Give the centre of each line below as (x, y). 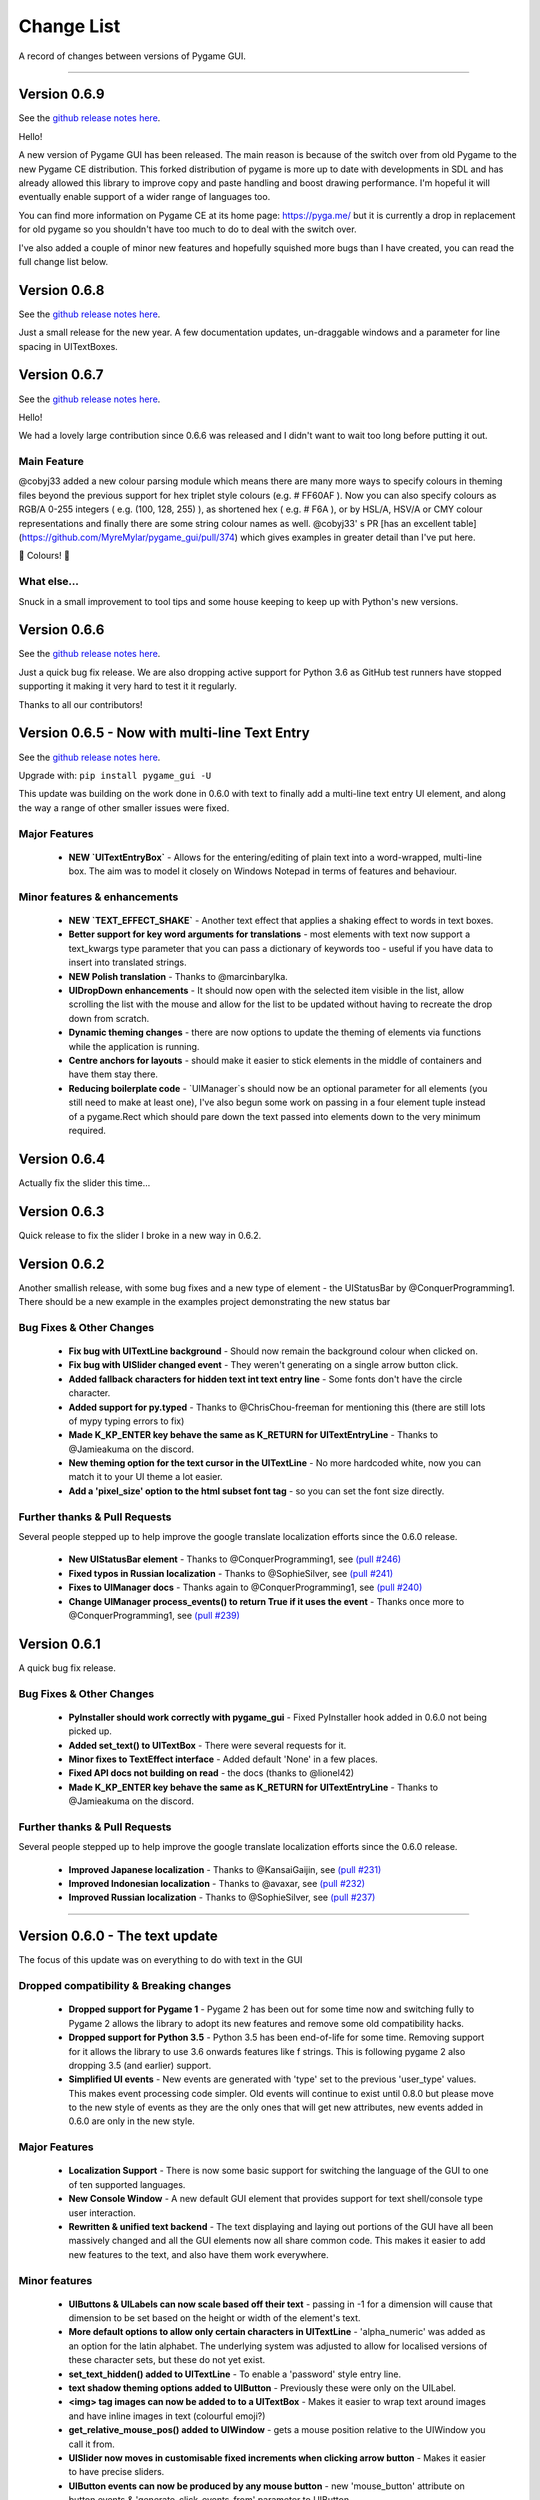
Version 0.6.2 (61, 1263)
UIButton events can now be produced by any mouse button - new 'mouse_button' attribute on (266, 2486)
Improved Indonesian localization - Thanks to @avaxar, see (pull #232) (216, 1884)
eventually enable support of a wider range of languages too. (144, 197)
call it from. (91, 2444)
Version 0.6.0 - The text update (118, 1936)
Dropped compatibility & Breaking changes (125, 1986)
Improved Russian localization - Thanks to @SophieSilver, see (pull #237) (222, 1897)
